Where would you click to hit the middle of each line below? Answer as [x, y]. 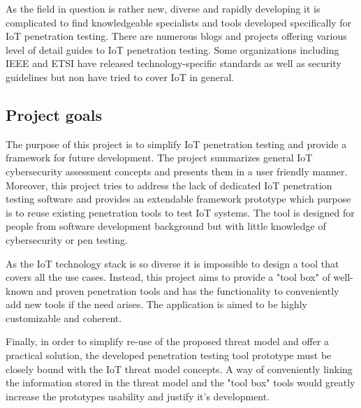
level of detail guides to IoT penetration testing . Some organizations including [172, 49]
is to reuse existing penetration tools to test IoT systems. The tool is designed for [180, 212]
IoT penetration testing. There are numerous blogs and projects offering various [176, 36]
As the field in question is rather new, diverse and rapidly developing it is [163, 8]
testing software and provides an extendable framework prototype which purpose [178, 199]
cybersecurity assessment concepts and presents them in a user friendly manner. [177, 171]
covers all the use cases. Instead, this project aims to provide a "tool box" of [168, 277]
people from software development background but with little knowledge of [166, 226]
